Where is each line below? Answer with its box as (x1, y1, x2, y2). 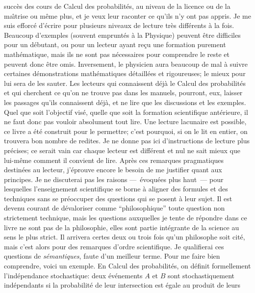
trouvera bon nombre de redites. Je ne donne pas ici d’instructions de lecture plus (4, 135, 250, 146)
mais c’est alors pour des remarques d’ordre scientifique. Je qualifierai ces (4, 241, 224, 251)
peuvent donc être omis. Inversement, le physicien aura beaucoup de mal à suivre (4, 58, 248, 69)
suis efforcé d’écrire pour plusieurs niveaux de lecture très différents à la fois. (4, 20, 234, 30)
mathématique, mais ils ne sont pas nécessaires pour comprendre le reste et (4, 49, 230, 59)
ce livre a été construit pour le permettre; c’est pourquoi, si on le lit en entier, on (4, 126, 248, 136)
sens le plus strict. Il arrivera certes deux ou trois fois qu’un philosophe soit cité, (4, 232, 245, 242)
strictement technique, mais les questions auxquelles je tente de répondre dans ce (4, 213, 247, 223)
